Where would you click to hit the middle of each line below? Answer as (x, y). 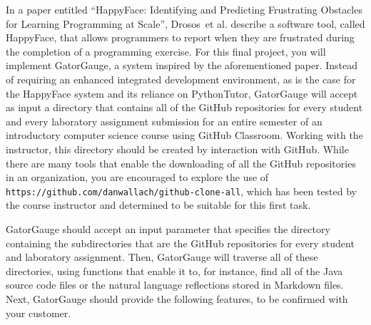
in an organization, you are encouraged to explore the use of (137, 177)
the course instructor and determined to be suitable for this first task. (158, 205)
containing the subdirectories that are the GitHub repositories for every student (180, 243)
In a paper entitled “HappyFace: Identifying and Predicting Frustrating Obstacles (184, 9)
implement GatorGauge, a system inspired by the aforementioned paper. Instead (182, 65)
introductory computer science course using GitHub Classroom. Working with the (184, 135)
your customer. (39, 313)
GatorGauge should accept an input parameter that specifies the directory (168, 228)
